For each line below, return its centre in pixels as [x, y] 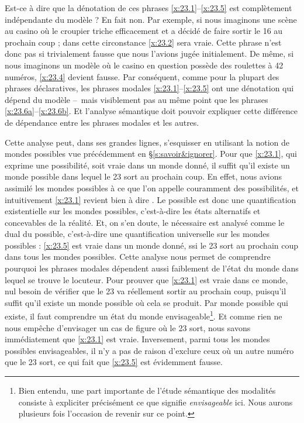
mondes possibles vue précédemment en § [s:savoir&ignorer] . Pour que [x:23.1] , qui [151, 154]
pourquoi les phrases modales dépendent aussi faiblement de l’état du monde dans [152, 268]
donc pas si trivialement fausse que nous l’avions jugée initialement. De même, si [149, 54]
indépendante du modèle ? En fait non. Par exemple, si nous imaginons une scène [151, 19]
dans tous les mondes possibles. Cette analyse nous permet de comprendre [138, 257]
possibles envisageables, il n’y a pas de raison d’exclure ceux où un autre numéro [149, 350]
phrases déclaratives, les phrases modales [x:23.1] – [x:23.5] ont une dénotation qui [149, 88]
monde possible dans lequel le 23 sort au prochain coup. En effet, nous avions [144, 176]
